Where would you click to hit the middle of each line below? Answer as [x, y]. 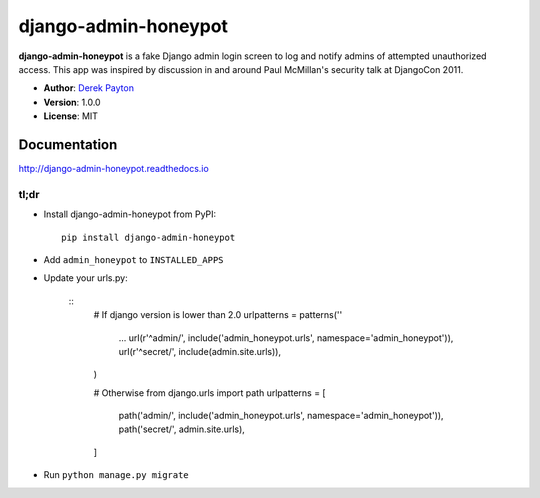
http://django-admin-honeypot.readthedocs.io [113, 169]
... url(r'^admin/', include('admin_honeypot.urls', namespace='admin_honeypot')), [286, 337]
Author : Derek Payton [89, 88]
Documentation [68, 144]
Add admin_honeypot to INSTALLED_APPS [133, 259]
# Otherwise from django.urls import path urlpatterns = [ [209, 392]
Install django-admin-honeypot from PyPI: [130, 214]
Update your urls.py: [86, 278]
